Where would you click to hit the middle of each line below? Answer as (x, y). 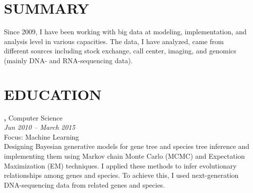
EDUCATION (53, 94)
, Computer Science (33, 117)
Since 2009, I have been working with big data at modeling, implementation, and (125, 32)
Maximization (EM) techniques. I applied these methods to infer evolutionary (120, 165)
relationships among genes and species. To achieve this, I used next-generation (121, 175)
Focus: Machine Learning (42, 136)
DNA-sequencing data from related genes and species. (84, 184)
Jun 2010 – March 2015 (40, 127)
